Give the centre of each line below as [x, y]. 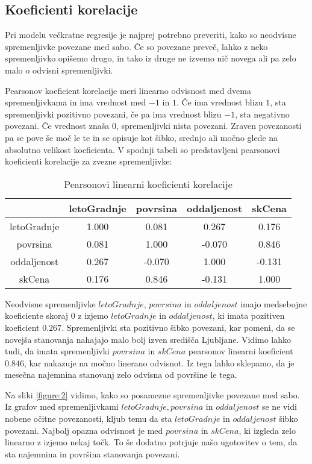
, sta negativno [262, 114]
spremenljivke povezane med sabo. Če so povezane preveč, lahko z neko [136, 46]
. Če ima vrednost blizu [220, 102]
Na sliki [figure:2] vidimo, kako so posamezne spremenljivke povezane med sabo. [152, 394]
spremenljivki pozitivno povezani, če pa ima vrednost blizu [113, 114]
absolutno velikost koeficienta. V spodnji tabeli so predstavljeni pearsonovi [142, 149]
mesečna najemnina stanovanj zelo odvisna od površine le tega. [121, 375]
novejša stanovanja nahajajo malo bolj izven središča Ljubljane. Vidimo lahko [148, 339]
